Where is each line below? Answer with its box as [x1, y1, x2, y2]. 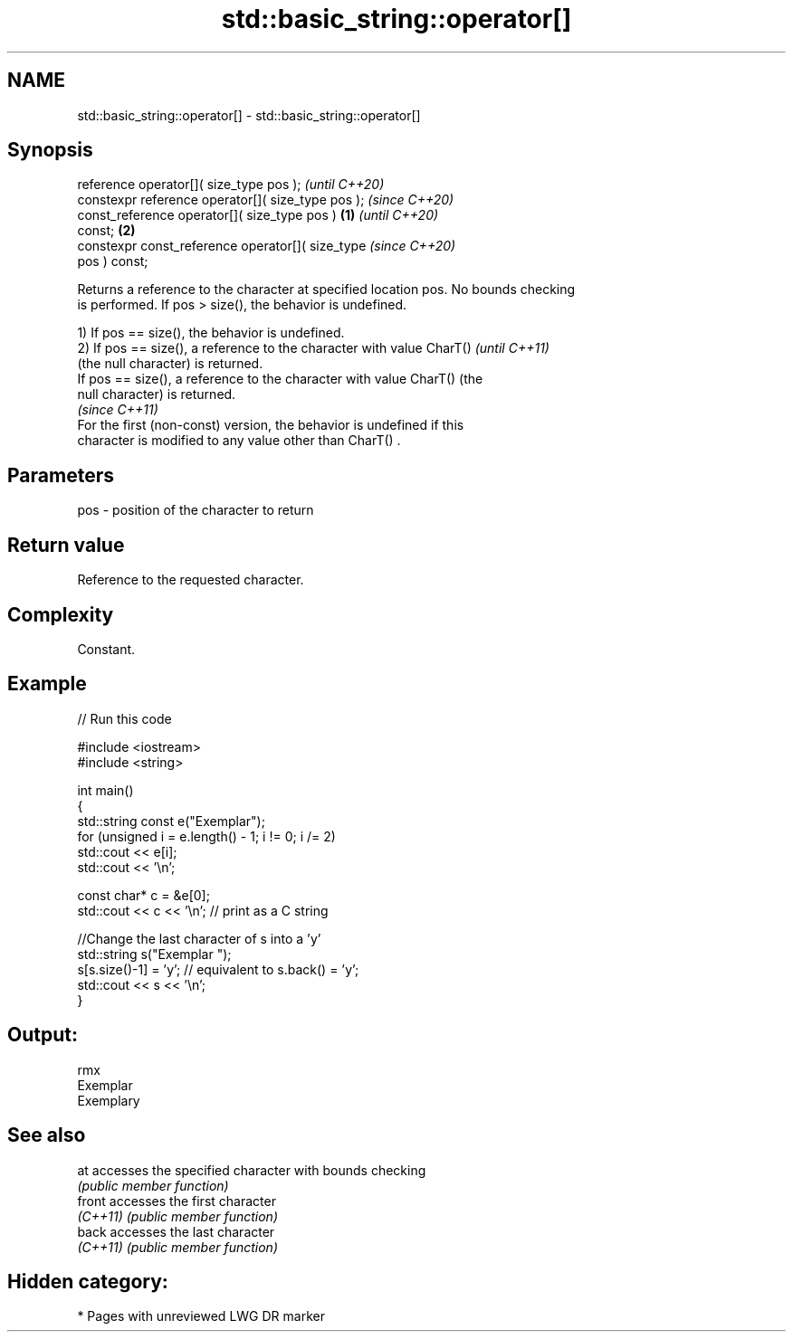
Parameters [7, 463, 114, 487]
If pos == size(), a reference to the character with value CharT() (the [77, 371, 483, 387]
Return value [7, 533, 125, 556]
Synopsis [7, 138, 93, 162]
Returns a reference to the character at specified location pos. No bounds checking [77, 281, 576, 298]
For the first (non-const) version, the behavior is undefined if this [77, 417, 464, 433]
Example [7, 672, 87, 696]
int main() [77, 782, 134, 798]
